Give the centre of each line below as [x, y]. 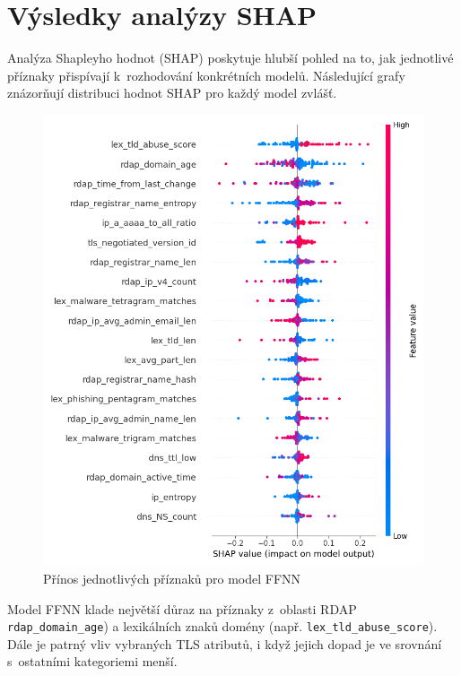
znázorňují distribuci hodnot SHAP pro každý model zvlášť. [172, 93]
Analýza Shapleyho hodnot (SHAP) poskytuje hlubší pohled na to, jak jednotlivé [230, 58]
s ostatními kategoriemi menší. [92, 661]
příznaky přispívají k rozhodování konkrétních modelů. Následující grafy [206, 75]
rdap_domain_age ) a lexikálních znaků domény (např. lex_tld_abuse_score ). [222, 626]
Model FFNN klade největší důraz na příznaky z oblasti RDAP [182, 608]
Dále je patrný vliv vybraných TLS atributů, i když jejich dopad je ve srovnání [225, 643]
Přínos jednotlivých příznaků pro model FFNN [172, 578]
